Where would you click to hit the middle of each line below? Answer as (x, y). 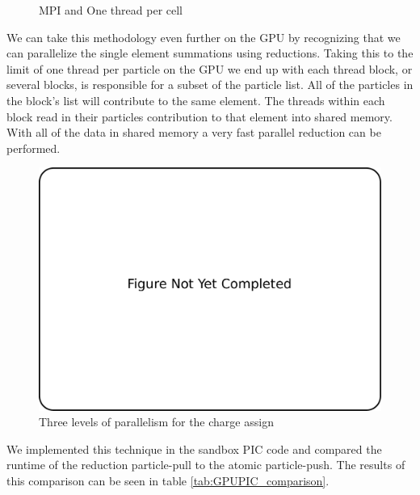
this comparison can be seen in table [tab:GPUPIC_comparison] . (168, 480)
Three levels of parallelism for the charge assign (156, 422)
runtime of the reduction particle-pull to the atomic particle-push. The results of (206, 465)
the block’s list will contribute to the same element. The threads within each (196, 100)
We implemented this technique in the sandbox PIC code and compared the (194, 448)
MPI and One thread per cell (111, 10)
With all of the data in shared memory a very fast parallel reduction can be (194, 132)
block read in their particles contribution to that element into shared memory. (199, 116)
